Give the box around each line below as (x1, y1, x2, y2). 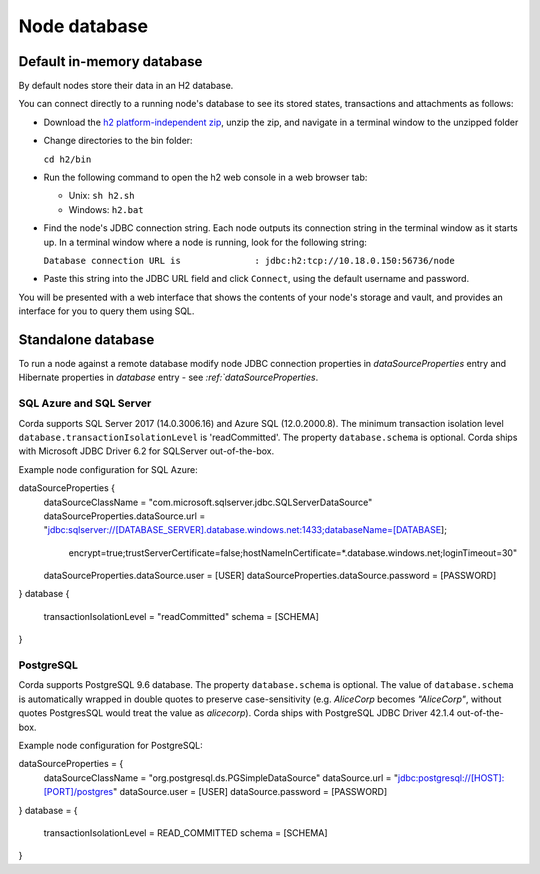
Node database (18, 15, 149, 37)
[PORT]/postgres (43, 786, 114, 798)
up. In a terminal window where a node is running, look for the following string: (43, 236, 367, 248)
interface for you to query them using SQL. (18, 305, 195, 317)
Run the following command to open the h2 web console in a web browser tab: (43, 171, 368, 184)
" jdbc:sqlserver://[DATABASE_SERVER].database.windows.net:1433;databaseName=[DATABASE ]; (43, 524, 447, 536)
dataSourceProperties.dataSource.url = (43, 510, 206, 522)
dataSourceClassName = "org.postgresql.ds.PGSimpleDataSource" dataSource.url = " (43, 771, 399, 784)
